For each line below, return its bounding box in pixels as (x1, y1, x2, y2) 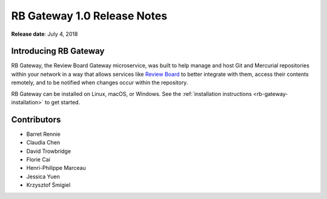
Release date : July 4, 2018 (11, 30, 78, 38)
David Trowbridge (26, 147, 71, 155)
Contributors (11, 114, 61, 124)
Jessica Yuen (26, 173, 60, 180)
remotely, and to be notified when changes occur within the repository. (11, 79, 188, 86)
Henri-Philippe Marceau (26, 164, 86, 172)
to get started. (44, 99, 81, 106)
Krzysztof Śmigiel (26, 181, 71, 189)
